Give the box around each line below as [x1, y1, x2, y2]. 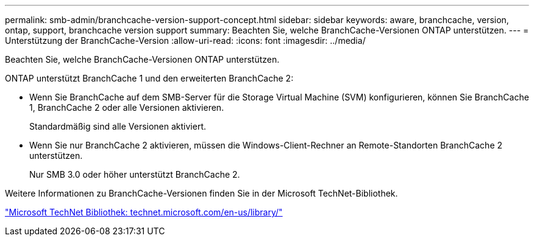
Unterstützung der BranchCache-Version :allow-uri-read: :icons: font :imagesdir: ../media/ [5, 35, 366, 46]
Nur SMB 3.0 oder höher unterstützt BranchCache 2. [29, 169, 240, 180]
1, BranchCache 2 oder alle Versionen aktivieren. [29, 102, 224, 113]
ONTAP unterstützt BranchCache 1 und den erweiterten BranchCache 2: [5, 73, 294, 83]
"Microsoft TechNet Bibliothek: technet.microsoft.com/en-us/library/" [5, 207, 283, 217]
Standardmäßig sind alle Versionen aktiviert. [29, 121, 207, 131]
